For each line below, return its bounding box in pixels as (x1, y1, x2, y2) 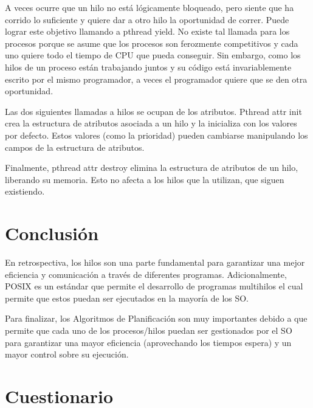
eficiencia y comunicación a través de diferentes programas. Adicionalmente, (5, 268, 287, 280)
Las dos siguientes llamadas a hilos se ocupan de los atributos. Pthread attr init (5, 105, 302, 117)
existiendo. (5, 185, 45, 198)
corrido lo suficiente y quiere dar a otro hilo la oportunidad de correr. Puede (5, 13, 289, 26)
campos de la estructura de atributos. (5, 140, 145, 153)
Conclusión (5, 221, 99, 246)
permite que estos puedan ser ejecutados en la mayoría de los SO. (5, 291, 249, 304)
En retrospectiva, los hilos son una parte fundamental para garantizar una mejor (5, 256, 305, 269)
